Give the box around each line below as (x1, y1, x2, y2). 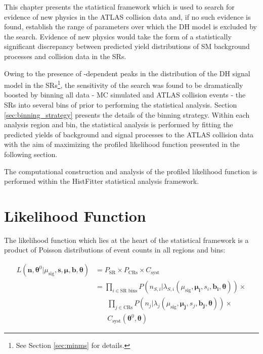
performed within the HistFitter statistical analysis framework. (4, 176, 199, 186)
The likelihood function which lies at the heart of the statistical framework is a (4, 234, 249, 245)
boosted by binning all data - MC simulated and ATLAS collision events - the (4, 89, 246, 100)
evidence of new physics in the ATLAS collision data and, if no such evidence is (4, 11, 251, 22)
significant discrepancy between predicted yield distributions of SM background (4, 41, 250, 52)
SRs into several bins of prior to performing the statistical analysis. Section (4, 99, 237, 110)
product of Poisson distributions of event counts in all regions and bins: (4, 244, 226, 255)
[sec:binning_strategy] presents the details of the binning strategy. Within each (4, 109, 250, 120)
